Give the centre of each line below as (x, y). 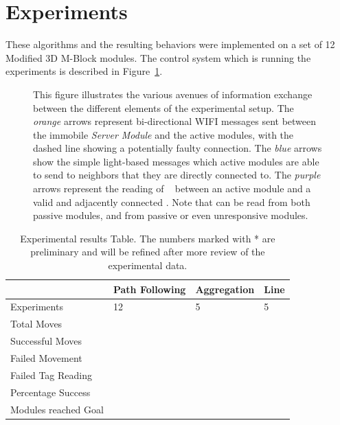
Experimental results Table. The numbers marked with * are (148, 238)
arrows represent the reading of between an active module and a (172, 188)
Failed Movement (46, 358)
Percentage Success (50, 392)
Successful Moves (46, 341)
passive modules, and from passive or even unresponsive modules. (171, 215)
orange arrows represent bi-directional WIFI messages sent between (175, 121)
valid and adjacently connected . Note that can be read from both (172, 202)
